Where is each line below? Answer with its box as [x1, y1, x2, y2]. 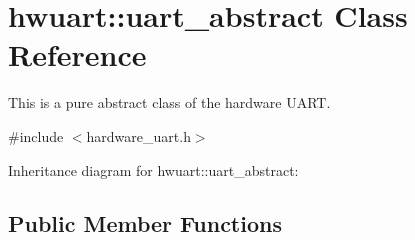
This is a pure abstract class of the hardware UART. [8, 92, 331, 113]
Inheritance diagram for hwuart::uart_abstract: [8, 159, 299, 180]
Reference [8, 34, 147, 75]
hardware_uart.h [86, 125, 191, 146]
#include [8, 125, 64, 146]
